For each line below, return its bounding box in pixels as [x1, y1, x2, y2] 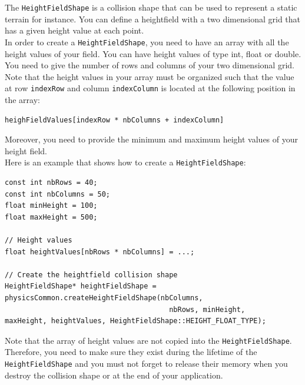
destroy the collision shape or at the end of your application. [5, 369, 223, 381]
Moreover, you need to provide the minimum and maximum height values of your [5, 133, 299, 145]
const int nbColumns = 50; [5, 190, 110, 198]
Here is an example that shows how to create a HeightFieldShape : [5, 156, 246, 168]
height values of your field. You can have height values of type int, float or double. [5, 47, 301, 59]
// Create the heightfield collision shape [5, 270, 178, 279]
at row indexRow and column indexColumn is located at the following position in [5, 82, 296, 94]
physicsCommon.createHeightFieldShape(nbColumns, [5, 293, 203, 302]
